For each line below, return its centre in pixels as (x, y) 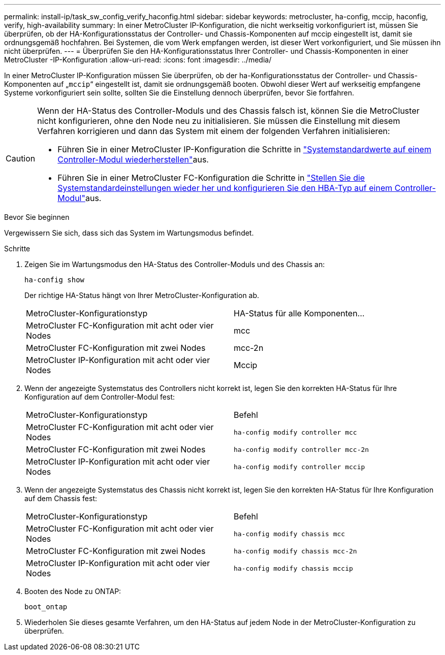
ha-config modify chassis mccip (293, 568)
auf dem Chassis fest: (61, 498)
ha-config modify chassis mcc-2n (295, 551)
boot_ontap (46, 607)
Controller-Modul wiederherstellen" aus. (133, 159)
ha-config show (55, 280)
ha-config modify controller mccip (299, 467)
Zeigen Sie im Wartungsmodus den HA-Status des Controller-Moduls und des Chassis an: (175, 264)
